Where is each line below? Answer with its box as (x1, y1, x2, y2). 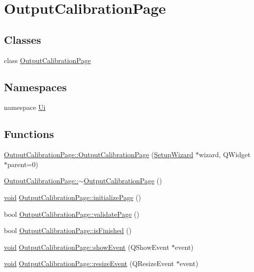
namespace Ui (4, 102, 46, 112)
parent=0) (7, 159, 38, 169)
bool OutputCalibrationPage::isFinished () (4, 225, 132, 236)
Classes (4, 32, 41, 47)
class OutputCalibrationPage (4, 55, 91, 65)
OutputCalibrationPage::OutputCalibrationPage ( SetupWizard (4, 149, 194, 160)
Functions (4, 126, 54, 141)
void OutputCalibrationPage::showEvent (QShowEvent (4, 241, 169, 252)
